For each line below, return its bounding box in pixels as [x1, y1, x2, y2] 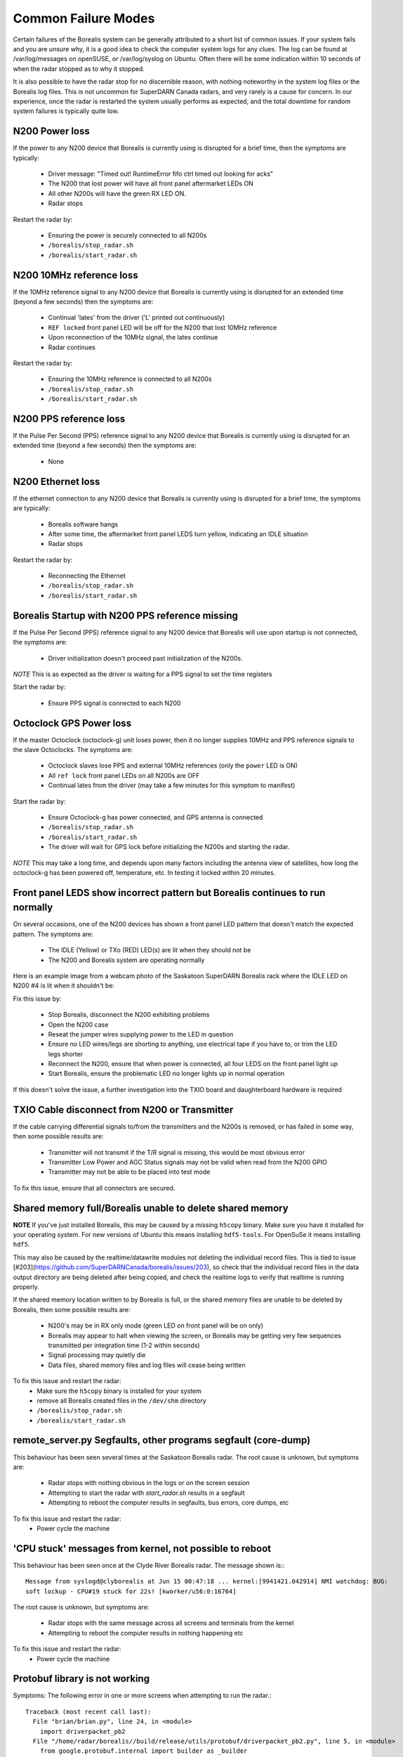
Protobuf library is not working [13, 1673, 150, 1685]
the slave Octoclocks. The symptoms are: [13, 746, 133, 753]
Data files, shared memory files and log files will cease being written [48, 1361, 246, 1369]
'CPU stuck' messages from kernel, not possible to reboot [13, 1543, 272, 1555]
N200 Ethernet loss [13, 475, 100, 488]
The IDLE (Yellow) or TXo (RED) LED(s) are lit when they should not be [48, 946, 251, 954]
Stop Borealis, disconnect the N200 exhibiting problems [48, 1011, 210, 1019]
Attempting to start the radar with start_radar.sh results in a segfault [48, 1489, 245, 1497]
